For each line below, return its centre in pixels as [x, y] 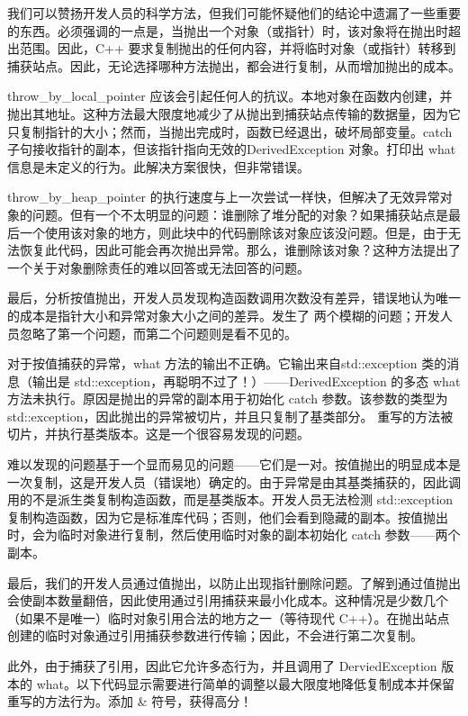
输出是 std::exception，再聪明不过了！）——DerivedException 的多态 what [246, 381]
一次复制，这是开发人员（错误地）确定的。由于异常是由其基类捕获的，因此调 [234, 481]
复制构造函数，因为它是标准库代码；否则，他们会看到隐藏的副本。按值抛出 [228, 517]
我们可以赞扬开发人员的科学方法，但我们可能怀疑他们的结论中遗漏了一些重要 [234, 13]
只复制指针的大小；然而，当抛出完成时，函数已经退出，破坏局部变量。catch [230, 131]
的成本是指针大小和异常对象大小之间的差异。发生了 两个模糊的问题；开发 [224, 315]
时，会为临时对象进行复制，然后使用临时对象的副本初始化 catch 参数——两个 [234, 535]
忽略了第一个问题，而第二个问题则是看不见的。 [158, 333]
